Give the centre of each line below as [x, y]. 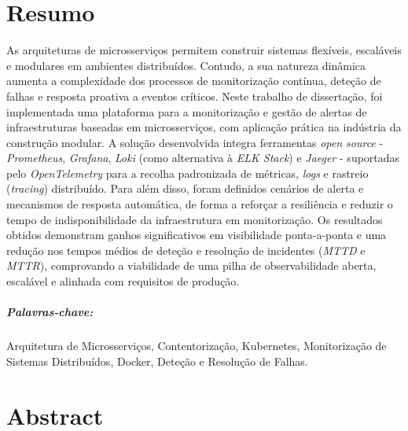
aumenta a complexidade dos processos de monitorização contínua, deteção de [194, 81]
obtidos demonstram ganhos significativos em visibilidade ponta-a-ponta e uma [197, 235]
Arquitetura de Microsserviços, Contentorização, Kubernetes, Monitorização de [197, 346]
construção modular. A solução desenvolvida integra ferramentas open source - [195, 142]
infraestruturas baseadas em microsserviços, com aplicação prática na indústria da [204, 127]
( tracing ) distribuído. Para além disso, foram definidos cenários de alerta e [185, 188]
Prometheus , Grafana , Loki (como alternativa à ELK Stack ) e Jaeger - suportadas [203, 158]
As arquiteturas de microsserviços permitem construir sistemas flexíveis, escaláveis [204, 50]
